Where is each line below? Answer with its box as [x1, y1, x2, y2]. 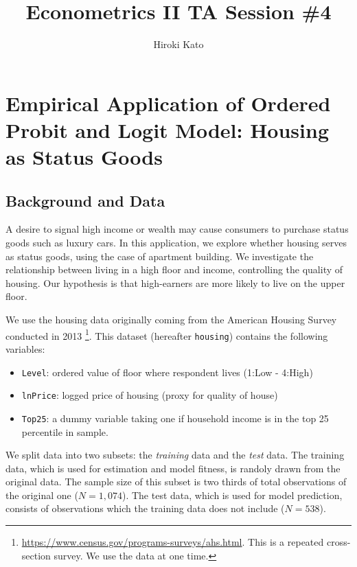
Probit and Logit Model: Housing [5, 115, 329, 143]
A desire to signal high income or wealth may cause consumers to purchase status [5, 222, 349, 236]
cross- [326, 535, 351, 549]
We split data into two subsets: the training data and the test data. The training [5, 448, 345, 462]
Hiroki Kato [153, 37, 204, 51]
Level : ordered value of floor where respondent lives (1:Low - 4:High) [21, 364, 313, 379]
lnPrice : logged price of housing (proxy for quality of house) [21, 388, 278, 402]
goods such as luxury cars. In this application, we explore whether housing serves [5, 235, 347, 250]
